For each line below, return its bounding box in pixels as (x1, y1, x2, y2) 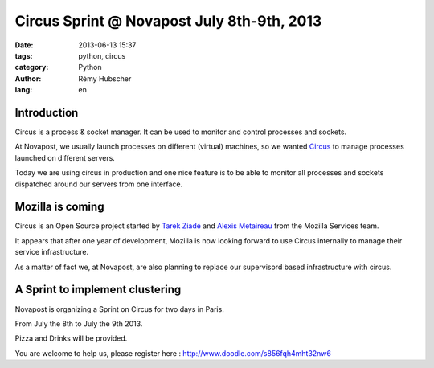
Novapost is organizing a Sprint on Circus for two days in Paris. (14, 304, 224, 313)
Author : (14, 73, 42, 84)
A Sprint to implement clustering (14, 283, 182, 296)
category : (14, 63, 49, 72)
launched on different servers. (14, 153, 116, 162)
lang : (14, 85, 33, 95)
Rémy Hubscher (78, 73, 132, 84)
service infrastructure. (14, 247, 88, 257)
